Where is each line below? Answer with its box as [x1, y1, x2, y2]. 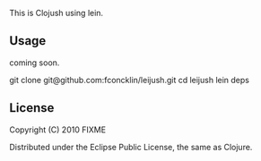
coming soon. [9, 57, 60, 68]
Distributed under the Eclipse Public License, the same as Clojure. [9, 141, 253, 152]
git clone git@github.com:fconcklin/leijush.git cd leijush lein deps [9, 74, 249, 85]
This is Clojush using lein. [9, 8, 104, 18]
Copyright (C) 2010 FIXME [9, 124, 106, 135]
